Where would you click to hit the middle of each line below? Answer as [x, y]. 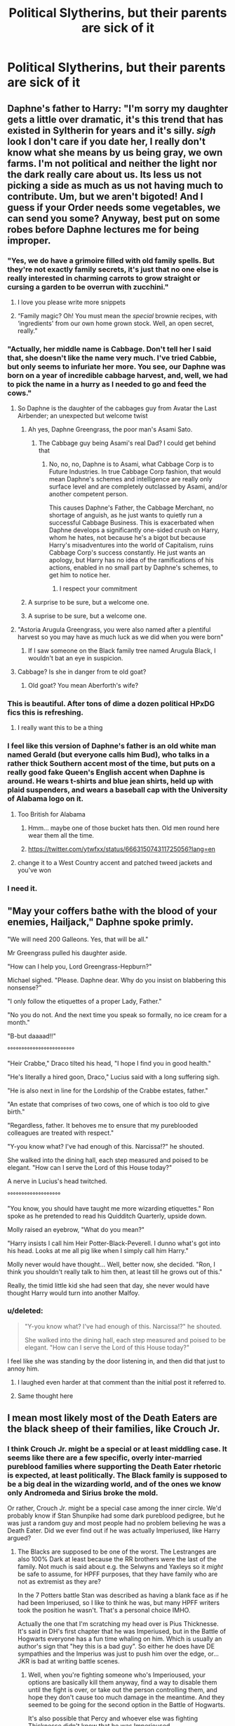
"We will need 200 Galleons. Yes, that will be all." [78, 939]
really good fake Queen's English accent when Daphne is [106, 772]
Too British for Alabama [51, 814]
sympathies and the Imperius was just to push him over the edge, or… [118, 1654]
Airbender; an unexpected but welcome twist [83, 416]
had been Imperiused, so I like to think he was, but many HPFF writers [118, 1603]
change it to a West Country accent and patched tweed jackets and [115, 862]
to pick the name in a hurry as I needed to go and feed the [107, 384]
